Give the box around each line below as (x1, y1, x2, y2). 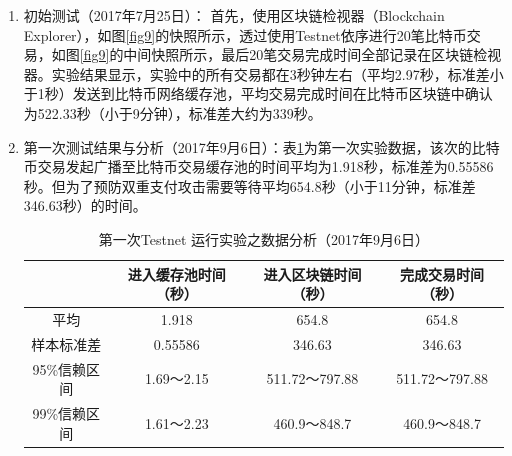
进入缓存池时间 (127, 263, 226, 284)
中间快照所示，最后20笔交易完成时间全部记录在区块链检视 (123, 44, 502, 65)
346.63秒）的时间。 (23, 195, 147, 216)
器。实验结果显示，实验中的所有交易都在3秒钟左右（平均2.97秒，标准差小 (23, 63, 504, 84)
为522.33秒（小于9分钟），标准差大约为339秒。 (23, 102, 322, 123)
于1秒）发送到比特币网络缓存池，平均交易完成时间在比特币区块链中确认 (23, 83, 493, 104)
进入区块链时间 (263, 263, 362, 284)
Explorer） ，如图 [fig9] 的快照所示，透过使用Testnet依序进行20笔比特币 (23, 24, 467, 45)
